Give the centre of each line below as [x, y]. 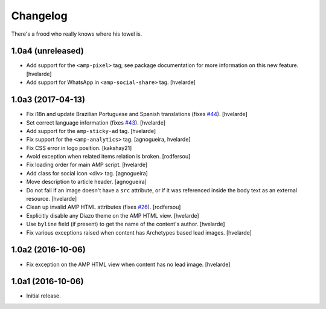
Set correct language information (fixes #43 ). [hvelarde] [96, 122]
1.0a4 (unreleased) [47, 51]
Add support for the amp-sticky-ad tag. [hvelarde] [91, 131]
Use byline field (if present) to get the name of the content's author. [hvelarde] [126, 224]
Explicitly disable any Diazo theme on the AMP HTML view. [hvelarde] [113, 215]
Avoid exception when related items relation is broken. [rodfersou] [108, 157]
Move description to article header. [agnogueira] [87, 182]
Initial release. [43, 296]
